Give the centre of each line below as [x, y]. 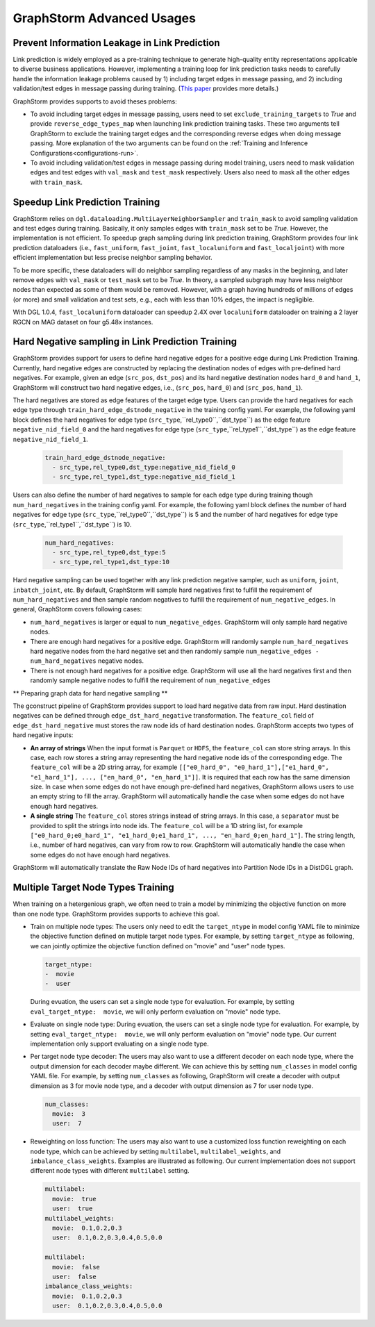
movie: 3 [69, 1114]
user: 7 [67, 1123]
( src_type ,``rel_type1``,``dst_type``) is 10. [72, 524]
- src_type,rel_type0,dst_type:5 [109, 552]
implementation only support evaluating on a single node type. [119, 1044]
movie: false [76, 1267]
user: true [73, 1209]
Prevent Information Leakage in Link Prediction [116, 43]
